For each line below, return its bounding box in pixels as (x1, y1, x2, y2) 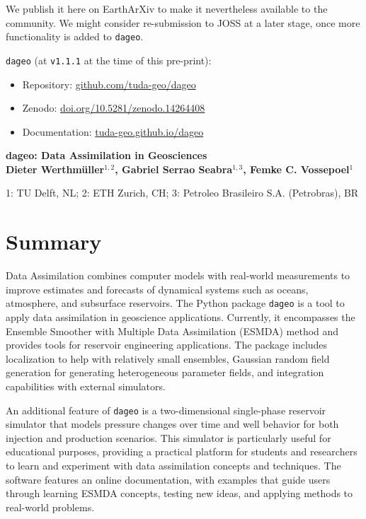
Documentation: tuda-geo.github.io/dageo (22, 124, 204, 139)
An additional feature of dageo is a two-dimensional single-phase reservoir (6, 402, 326, 417)
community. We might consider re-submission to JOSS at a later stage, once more (6, 15, 360, 30)
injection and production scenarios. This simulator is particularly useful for (6, 430, 331, 445)
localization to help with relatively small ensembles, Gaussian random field (6, 351, 330, 366)
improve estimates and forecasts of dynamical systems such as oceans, (6, 281, 309, 296)
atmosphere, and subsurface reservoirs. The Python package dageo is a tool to (6, 296, 345, 310)
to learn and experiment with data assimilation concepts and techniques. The (6, 458, 341, 473)
